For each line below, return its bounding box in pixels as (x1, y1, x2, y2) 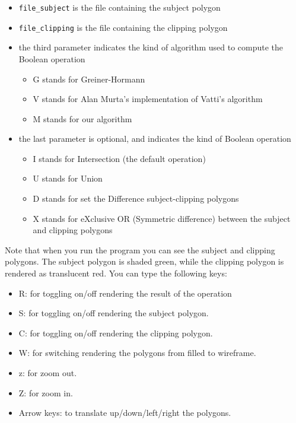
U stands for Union (33, 172, 103, 185)
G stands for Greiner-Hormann (33, 72, 145, 85)
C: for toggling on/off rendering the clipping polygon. (18, 326, 213, 339)
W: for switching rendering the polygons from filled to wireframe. (18, 346, 256, 359)
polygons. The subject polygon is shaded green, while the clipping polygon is (5, 255, 284, 268)
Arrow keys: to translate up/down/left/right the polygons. (18, 406, 231, 419)
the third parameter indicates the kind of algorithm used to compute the (18, 41, 284, 53)
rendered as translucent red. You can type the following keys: (5, 267, 227, 279)
